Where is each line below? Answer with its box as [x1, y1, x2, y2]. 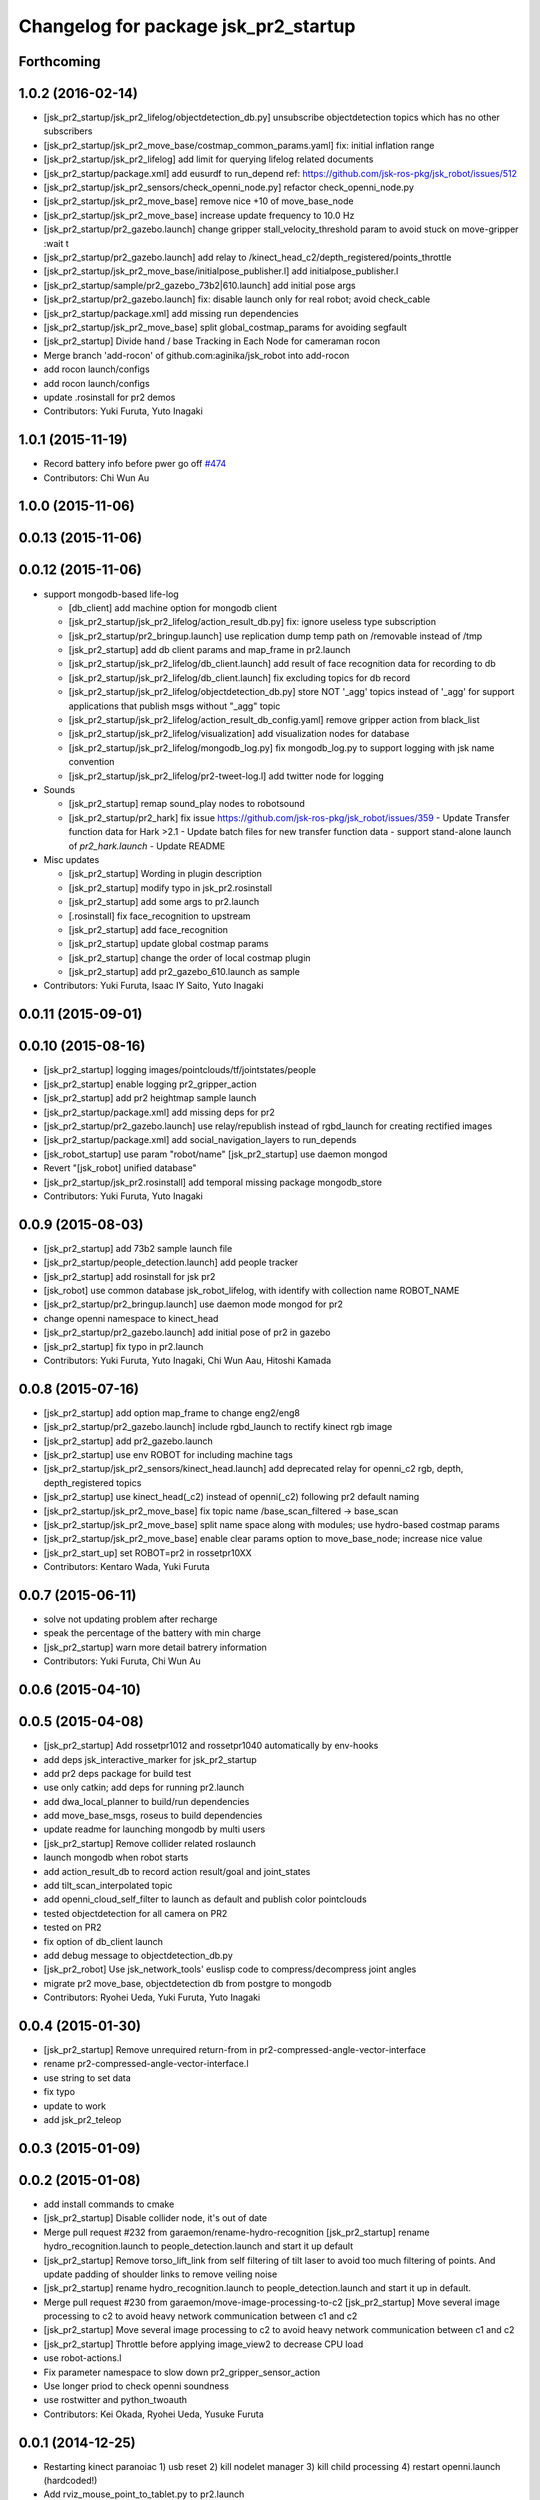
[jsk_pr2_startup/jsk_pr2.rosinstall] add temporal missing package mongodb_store [43, 1176, 382, 1188]
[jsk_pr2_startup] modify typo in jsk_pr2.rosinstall [68, 881, 273, 894]
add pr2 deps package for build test [43, 1767, 192, 1779]
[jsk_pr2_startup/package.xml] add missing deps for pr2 [43, 1106, 275, 1118]
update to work [43, 2100, 107, 2112]
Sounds [43, 783, 75, 795]
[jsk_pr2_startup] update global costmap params [68, 938, 269, 950]
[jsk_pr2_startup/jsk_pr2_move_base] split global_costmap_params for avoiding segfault [43, 321, 407, 333]
